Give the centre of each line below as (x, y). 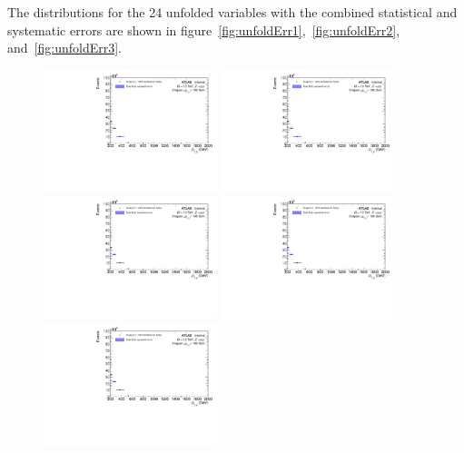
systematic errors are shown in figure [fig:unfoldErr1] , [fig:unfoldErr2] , (204, 30)
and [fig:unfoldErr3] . (64, 48)
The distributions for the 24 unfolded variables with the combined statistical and (232, 12)
